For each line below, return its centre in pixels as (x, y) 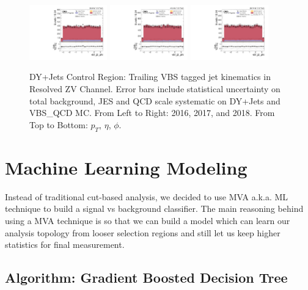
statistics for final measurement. (65, 245)
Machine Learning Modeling (126, 167)
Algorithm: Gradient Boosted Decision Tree (146, 277)
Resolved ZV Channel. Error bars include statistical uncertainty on (155, 89)
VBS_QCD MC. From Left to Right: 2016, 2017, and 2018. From (152, 113)
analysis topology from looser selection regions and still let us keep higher (143, 232)
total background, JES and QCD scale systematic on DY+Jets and (155, 100)
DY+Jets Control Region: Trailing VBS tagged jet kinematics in (150, 77)
